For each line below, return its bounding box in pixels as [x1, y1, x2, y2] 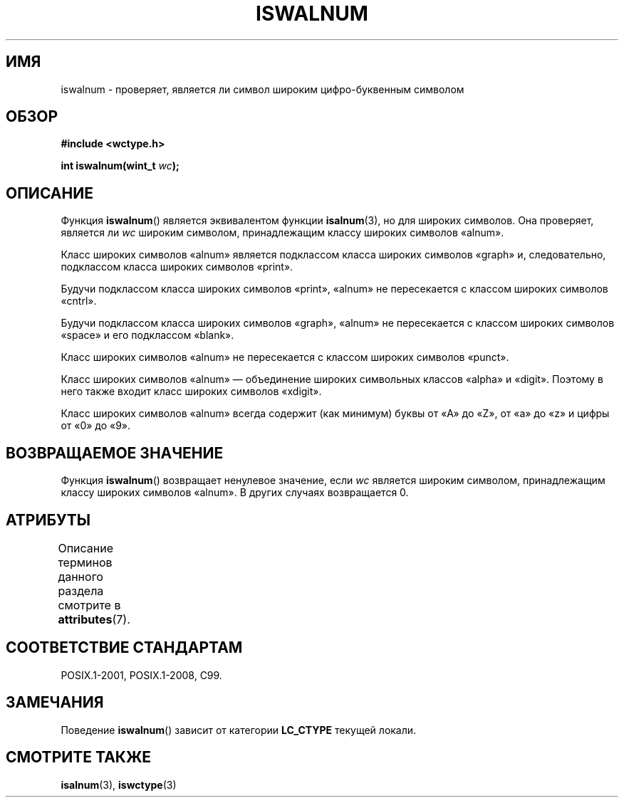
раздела [58, 583, 104, 598]
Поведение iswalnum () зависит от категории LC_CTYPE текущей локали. [61, 723, 417, 736]
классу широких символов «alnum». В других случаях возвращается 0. [61, 486, 409, 499]
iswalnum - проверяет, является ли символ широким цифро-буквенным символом [61, 83, 464, 95]
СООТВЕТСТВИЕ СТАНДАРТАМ [6, 639, 243, 657]
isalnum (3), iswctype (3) [61, 778, 177, 791]
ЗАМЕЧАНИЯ [6, 693, 104, 712]
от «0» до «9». [61, 419, 131, 432]
